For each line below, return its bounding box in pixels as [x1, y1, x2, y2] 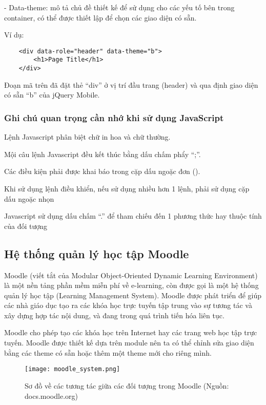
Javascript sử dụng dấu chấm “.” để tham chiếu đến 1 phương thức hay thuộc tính [4, 210, 262, 221]
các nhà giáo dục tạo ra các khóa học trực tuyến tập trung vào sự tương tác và [4, 300, 252, 311]
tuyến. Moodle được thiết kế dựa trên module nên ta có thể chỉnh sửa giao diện [4, 337, 254, 348]
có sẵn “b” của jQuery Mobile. [4, 89, 100, 100]
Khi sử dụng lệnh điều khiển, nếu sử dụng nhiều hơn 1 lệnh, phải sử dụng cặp [4, 183, 250, 194]
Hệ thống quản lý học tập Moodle [4, 245, 189, 261]
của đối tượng [4, 220, 48, 231]
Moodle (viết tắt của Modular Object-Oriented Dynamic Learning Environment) [4, 269, 258, 280]
